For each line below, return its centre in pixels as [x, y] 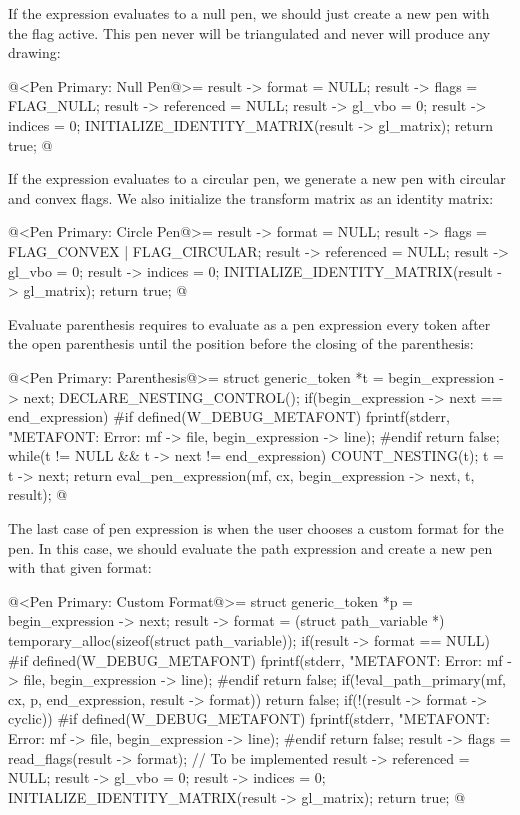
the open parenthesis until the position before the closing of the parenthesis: [241, 343]
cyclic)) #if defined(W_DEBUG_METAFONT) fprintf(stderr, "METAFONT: [249, 718]
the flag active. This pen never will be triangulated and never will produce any [249, 32]
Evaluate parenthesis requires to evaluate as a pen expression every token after [249, 323]
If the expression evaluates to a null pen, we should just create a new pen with [249, 13]
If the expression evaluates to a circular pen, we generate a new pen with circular [257, 178]
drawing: [34, 52]
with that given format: [80, 567]
